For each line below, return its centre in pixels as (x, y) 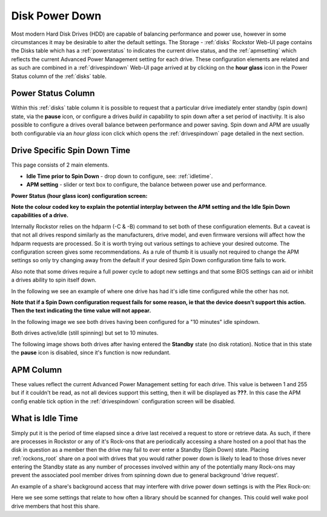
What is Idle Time (45, 419)
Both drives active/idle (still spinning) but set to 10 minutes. (85, 333)
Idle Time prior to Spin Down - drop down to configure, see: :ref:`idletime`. (120, 176)
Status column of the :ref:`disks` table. (59, 76)
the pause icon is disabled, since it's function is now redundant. (91, 352)
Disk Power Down (56, 16)
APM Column (37, 370)
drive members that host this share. (55, 506)
